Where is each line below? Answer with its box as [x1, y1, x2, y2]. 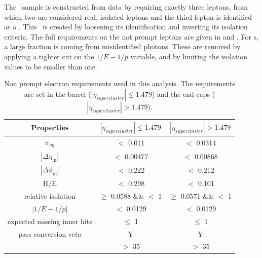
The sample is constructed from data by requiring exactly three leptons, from [4, 2, 248, 12]
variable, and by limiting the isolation [130, 51, 248, 61]
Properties [31, 122, 69, 133]
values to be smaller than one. [4, 61, 97, 71]
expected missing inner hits [8, 215, 92, 226]
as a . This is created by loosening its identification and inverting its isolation [4, 21, 248, 32]
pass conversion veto [18, 228, 82, 239]
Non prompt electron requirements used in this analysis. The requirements [4, 78, 235, 89]
